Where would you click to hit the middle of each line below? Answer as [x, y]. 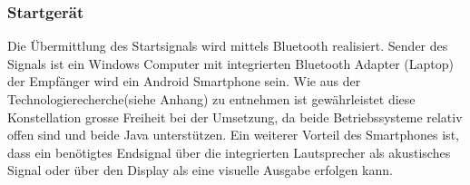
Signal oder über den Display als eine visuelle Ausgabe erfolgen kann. [200, 170]
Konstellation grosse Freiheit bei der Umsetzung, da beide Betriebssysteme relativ [235, 117]
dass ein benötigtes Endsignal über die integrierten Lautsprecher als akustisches [229, 152]
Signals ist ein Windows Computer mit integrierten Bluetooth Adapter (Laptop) [230, 63]
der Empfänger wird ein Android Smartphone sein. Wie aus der [184, 81]
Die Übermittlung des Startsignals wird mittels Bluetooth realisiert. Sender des [228, 46]
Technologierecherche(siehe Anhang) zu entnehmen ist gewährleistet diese [211, 99]
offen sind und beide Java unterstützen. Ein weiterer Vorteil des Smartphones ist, [233, 135]
